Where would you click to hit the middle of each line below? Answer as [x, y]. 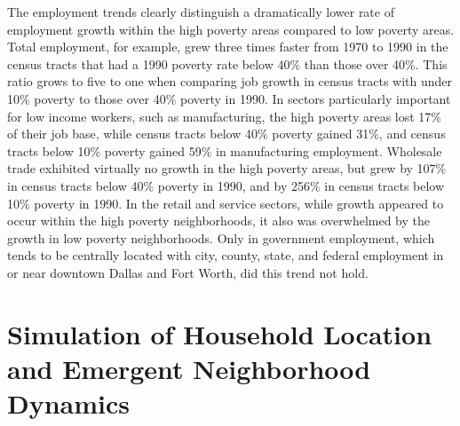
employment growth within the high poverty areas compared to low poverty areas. [231, 29]
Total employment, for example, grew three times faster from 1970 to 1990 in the [228, 47]
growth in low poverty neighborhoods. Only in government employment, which [221, 237]
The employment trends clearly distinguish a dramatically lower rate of [201, 12]
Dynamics [69, 403]
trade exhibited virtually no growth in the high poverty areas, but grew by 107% [227, 168]
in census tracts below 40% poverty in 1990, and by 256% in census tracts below [226, 185]
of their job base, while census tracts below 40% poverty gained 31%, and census [226, 134]
